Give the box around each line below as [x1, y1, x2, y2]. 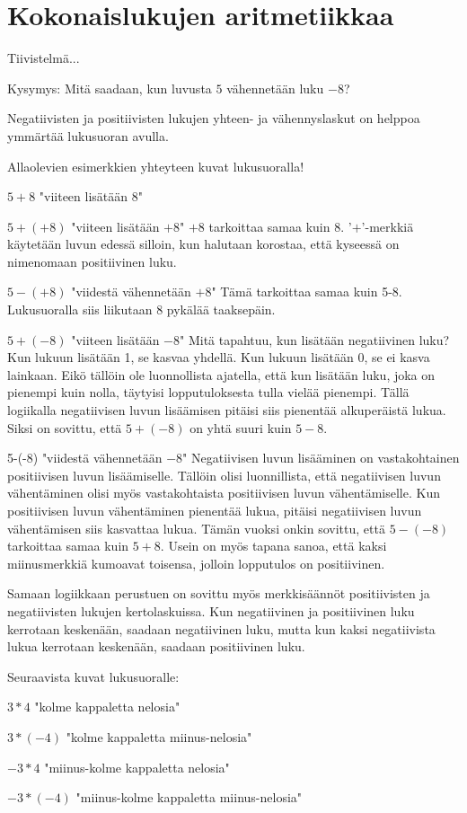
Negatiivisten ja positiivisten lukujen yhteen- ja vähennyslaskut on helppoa [7, 109, 420, 128]
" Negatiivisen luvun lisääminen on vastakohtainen [182, 448, 460, 467]
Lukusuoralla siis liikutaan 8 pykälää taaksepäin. [7, 300, 276, 319]
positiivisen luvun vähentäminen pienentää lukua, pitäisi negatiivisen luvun [7, 501, 422, 519]
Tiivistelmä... [7, 49, 80, 67]
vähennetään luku [226, 78, 324, 97]
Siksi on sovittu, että [7, 418, 122, 437]
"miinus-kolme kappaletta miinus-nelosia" [75, 788, 303, 807]
